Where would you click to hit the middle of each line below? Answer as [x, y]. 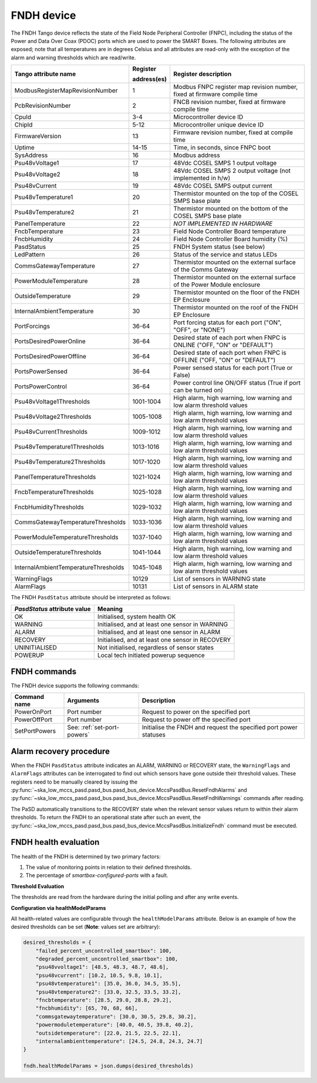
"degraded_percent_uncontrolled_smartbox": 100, [107, 959]
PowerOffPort [33, 719]
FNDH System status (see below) [219, 247]
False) [182, 375]
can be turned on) [198, 390]
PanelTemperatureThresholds [55, 477]
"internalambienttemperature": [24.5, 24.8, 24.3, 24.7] [119, 1041]
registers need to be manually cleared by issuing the [74, 782]
